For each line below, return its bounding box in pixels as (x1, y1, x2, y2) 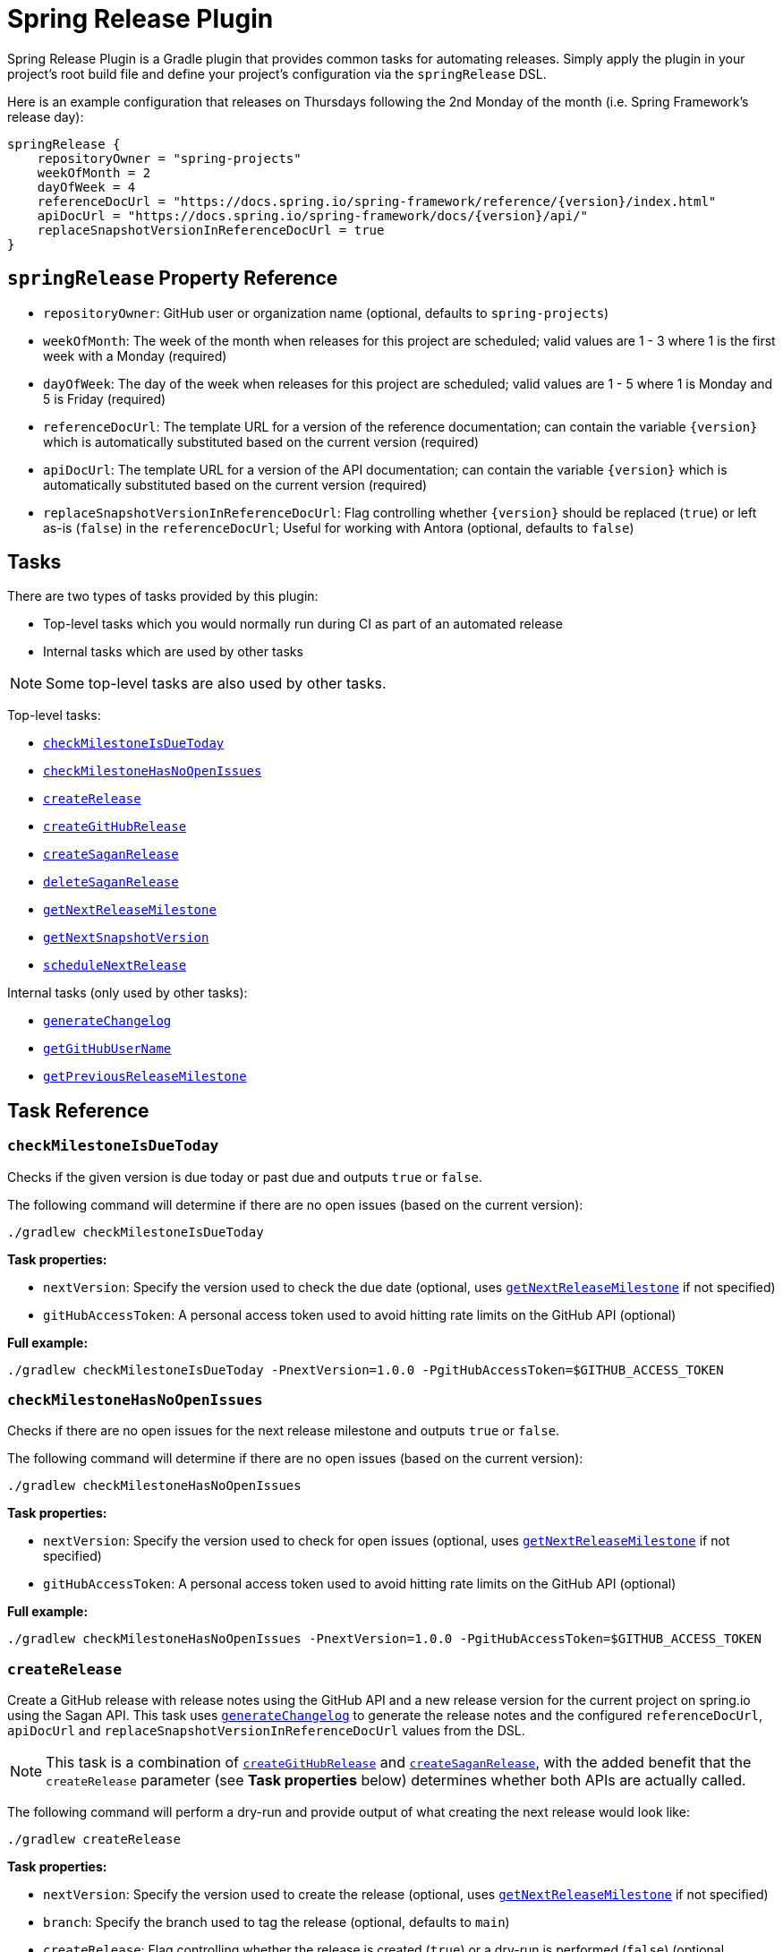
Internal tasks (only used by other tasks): (7, 985, 248, 1001)
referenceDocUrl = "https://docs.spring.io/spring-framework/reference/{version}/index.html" (37, 193, 717, 209)
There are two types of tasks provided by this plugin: (7, 588, 319, 604)
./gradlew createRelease (7, 1832, 181, 1847)
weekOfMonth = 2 (37, 165, 151, 180)
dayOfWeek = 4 (37, 179, 136, 194)
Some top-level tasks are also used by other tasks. (46, 674, 387, 693)
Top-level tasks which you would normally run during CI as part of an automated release (43, 616, 563, 632)
